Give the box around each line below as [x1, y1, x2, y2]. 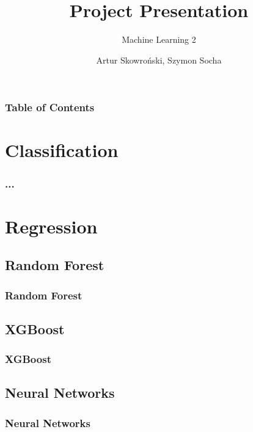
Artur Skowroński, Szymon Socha [96, 53, 222, 66]
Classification [5, 137, 119, 163]
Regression [5, 213, 98, 238]
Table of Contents [5, 100, 95, 115]
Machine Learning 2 [122, 33, 196, 46]
